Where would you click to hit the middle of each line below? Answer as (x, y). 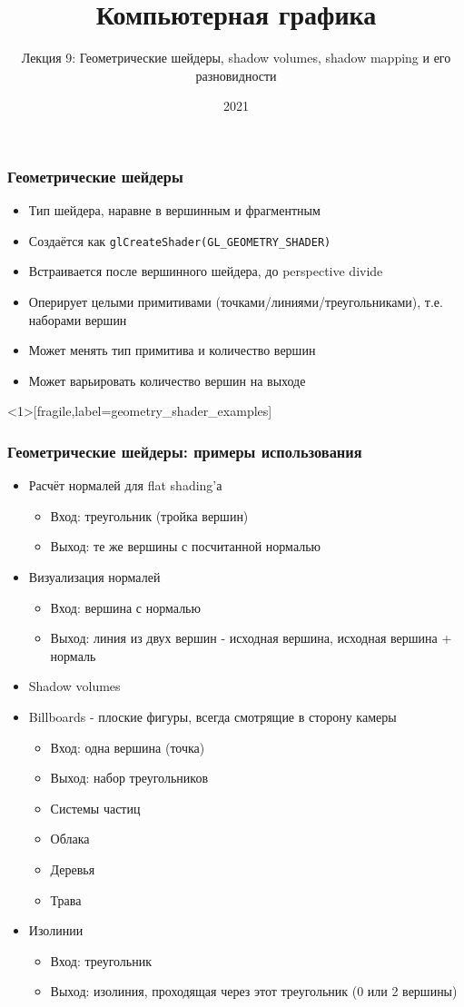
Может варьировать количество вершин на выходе (167, 380)
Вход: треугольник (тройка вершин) (149, 515)
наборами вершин (78, 319)
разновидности (236, 75)
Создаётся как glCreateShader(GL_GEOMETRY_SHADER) (180, 240)
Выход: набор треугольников (129, 778)
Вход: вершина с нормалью (125, 607)
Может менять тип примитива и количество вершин (172, 350)
